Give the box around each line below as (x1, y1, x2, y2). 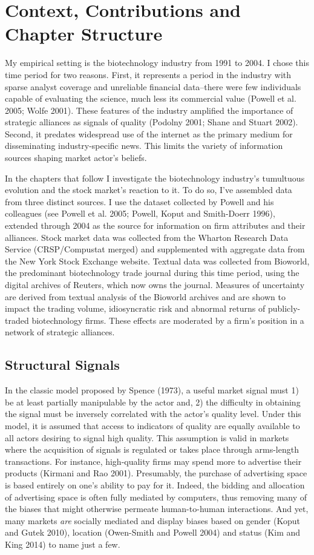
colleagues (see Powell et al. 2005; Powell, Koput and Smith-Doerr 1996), (5, 207, 275, 220)
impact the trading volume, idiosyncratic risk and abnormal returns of (5, 302, 266, 315)
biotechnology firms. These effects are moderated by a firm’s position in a (31, 314, 304, 326)
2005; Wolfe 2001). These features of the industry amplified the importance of (5, 103, 293, 116)
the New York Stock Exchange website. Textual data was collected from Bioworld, (5, 254, 310, 267)
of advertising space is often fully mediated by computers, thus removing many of (5, 490, 307, 503)
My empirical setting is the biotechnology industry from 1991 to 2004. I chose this (5, 56, 309, 69)
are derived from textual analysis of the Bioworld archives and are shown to (5, 290, 286, 303)
